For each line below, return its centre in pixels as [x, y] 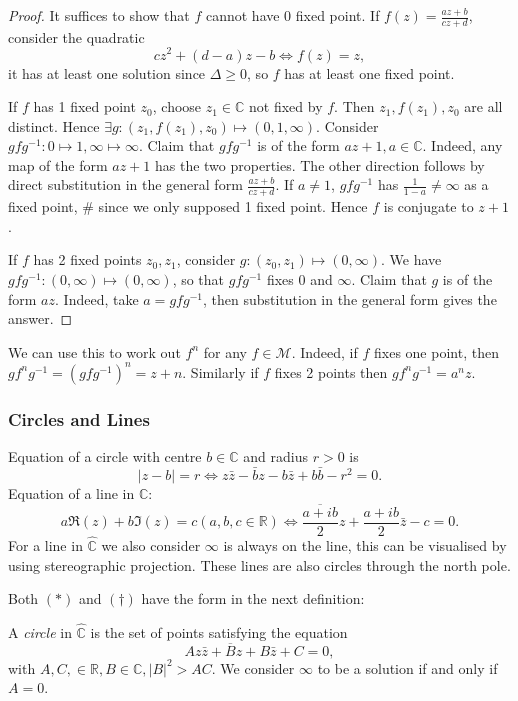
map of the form [58, 164]
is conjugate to [428, 206]
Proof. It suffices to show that [99, 15]
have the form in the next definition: [253, 598]
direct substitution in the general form [125, 184]
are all [483, 106]
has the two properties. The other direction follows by [319, 164]
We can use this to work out [94, 351]
